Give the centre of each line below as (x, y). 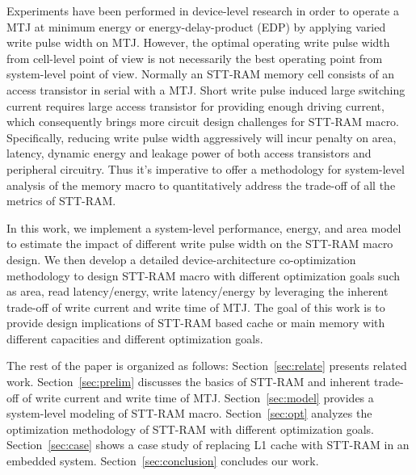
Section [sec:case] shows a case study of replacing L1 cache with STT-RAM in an (208, 445)
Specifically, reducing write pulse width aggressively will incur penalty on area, (202, 137)
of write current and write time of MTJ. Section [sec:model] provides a (198, 397)
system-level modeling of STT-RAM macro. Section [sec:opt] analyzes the (189, 413)
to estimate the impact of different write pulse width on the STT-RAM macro (200, 244)
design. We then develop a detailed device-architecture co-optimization (181, 259)
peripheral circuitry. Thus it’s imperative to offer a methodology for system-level (206, 168)
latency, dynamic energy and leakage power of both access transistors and (189, 153)
